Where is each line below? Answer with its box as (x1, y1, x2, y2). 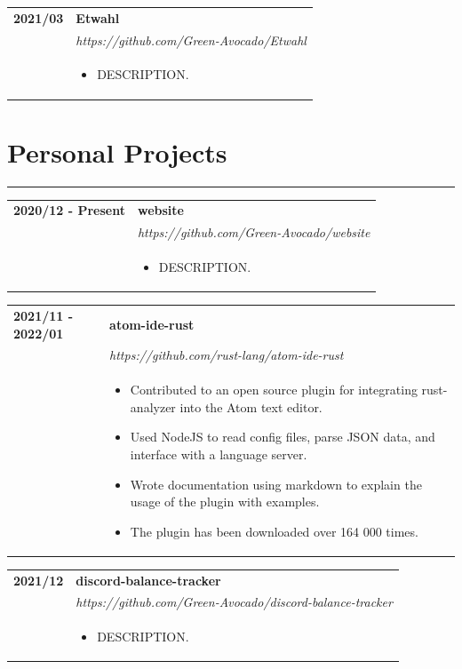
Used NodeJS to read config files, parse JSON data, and (130, 427, 435, 446)
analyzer (130, 397, 176, 416)
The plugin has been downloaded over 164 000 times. (130, 522, 418, 540)
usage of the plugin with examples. (130, 492, 320, 511)
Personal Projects (7, 133, 227, 170)
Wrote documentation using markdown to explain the (130, 474, 422, 493)
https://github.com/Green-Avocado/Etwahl (76, 30, 307, 49)
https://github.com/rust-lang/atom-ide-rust (109, 346, 344, 364)
